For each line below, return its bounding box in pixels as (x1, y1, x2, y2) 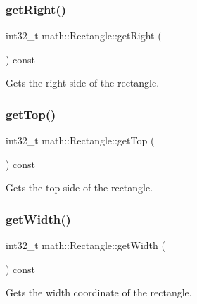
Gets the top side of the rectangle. (6, 180, 153, 195)
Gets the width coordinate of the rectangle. (6, 285, 192, 300)
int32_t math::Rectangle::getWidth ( (6, 238, 165, 253)
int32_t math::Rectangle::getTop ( (6, 133, 155, 148)
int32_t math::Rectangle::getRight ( (6, 28, 162, 43)
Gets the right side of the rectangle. (6, 75, 160, 90)
